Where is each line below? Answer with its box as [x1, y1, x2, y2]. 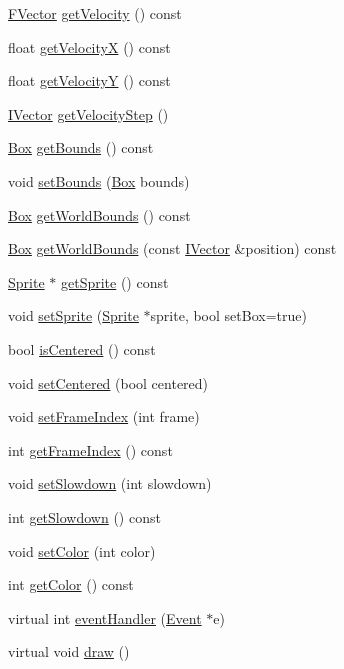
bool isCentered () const [8, 338, 156, 359]
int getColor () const [8, 574, 134, 595]
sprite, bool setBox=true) [150, 305, 307, 326]
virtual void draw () [8, 641, 130, 662]
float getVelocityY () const [8, 70, 171, 91]
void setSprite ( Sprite [8, 305, 139, 326]
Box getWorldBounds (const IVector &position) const [8, 238, 337, 259]
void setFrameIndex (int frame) [8, 406, 200, 427]
